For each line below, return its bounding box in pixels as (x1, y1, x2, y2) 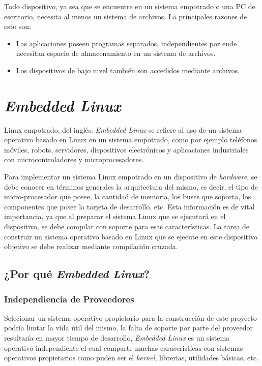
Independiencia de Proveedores (4, 292, 134, 305)
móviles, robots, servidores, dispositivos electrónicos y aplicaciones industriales (4, 144, 249, 155)
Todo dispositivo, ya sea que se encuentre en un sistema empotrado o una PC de (4, 1, 255, 11)
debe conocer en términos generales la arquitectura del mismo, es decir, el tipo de (4, 181, 258, 192)
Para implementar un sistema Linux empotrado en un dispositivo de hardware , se (4, 171, 257, 182)
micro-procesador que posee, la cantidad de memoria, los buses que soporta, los (4, 191, 251, 202)
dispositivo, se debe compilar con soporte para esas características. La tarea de (4, 221, 250, 232)
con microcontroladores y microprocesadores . (4, 154, 144, 165)
